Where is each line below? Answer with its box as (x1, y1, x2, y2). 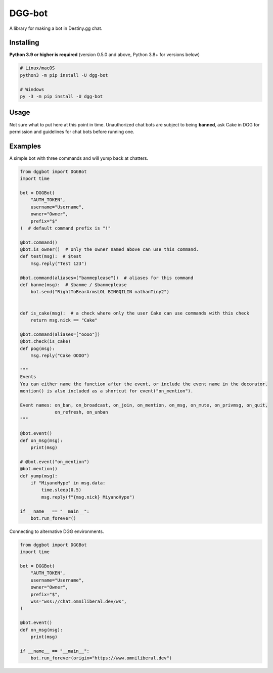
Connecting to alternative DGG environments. (9, 528, 104, 534)
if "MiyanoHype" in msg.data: (30, 480, 106, 485)
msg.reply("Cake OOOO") (30, 352, 89, 358)
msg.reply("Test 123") (30, 260, 87, 266)
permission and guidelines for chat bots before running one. (9, 128, 134, 134)
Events (20, 374, 36, 380)
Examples (9, 142, 41, 150)
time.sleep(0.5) (41, 487, 82, 493)
